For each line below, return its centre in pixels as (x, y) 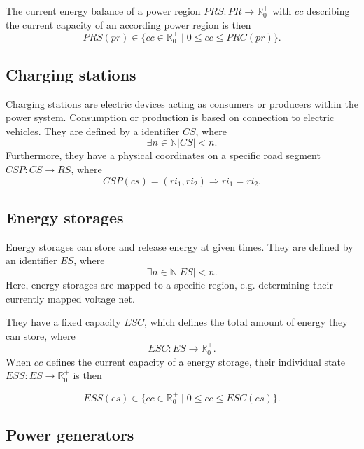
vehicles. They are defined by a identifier (93, 131)
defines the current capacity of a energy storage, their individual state (196, 361)
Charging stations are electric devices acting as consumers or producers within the (182, 103)
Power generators (70, 435)
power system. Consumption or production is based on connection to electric (170, 117)
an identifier (31, 260)
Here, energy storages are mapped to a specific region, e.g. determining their (169, 284)
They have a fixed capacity (63, 322)
